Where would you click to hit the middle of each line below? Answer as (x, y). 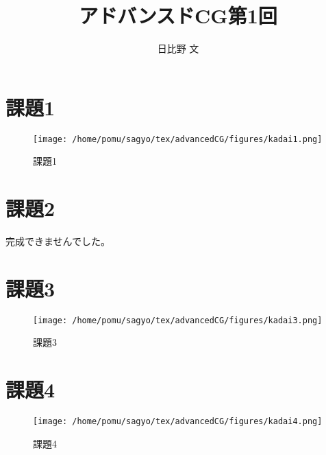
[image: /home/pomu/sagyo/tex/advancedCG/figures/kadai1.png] (178, 139)
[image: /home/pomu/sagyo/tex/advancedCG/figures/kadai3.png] (178, 320)
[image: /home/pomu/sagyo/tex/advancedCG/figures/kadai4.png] (178, 422)
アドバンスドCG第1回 (178, 15)
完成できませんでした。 (58, 241)
